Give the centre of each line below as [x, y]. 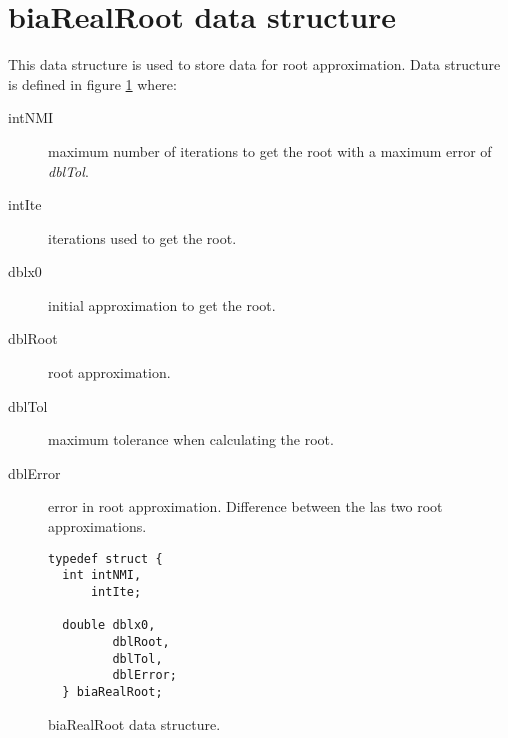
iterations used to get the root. [142, 237]
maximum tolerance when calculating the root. [191, 439]
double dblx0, [109, 625]
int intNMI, [102, 575]
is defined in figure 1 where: [92, 83]
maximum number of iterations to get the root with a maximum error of [270, 150]
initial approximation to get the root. [162, 304]
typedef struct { [105, 558]
